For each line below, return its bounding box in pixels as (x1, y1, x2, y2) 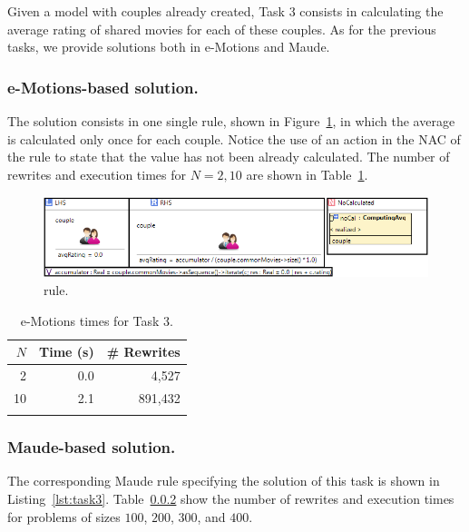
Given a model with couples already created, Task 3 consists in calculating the (7, 2, 444, 20)
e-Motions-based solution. (7, 75, 199, 98)
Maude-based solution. (7, 436, 176, 458)
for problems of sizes (7, 507, 121, 526)
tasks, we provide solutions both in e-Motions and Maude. (7, 37, 330, 56)
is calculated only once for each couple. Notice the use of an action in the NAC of (7, 129, 461, 148)
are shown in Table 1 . (246, 164, 368, 183)
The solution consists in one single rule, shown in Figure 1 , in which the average (7, 112, 455, 130)
